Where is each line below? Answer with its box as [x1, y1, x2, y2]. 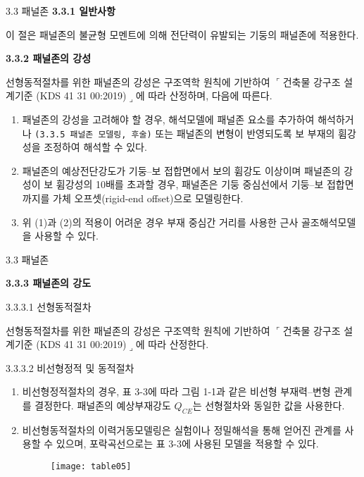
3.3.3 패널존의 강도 [6, 275, 92, 290]
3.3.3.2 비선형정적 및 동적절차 [6, 360, 134, 375]
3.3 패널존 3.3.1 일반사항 [6, 4, 115, 18]
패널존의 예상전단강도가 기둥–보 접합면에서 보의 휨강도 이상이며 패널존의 [22, 163, 341, 178]
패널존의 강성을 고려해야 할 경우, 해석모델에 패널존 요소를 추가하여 [22, 111, 315, 126]
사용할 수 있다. [34, 228, 99, 243]
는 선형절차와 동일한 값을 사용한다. [192, 397, 345, 412]
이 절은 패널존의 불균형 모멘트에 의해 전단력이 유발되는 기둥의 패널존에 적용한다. [6, 27, 359, 42]
